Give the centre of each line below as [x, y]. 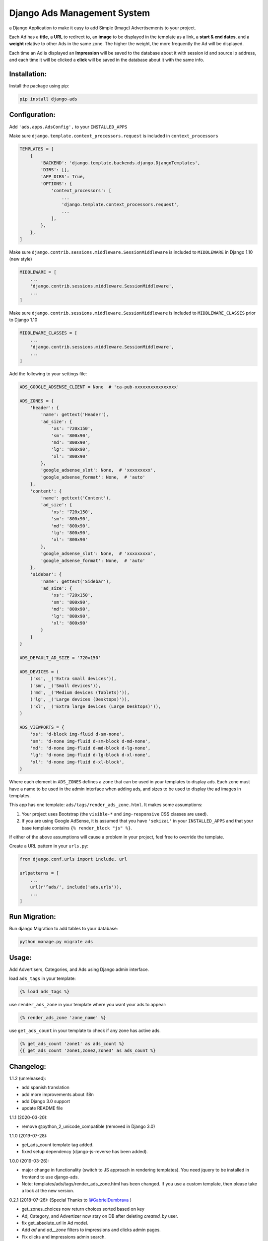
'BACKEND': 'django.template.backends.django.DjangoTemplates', [120, 163]
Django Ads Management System [80, 13]
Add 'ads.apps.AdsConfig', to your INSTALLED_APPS [68, 127]
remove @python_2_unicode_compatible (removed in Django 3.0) [88, 1126]
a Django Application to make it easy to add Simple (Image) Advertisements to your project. [102, 28]
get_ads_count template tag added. [58, 1145]
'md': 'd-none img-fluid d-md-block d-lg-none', [90, 748]
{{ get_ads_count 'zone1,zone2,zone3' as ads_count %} [88, 1051]
